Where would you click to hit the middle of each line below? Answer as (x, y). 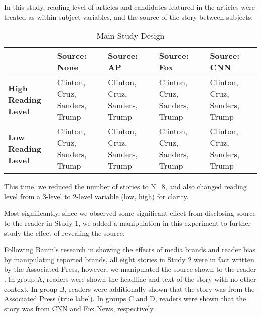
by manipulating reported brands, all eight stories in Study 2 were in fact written (129, 259)
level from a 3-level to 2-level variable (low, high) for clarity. (96, 196)
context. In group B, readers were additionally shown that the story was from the (129, 289)
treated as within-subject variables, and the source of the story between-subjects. (129, 16)
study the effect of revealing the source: (64, 233)
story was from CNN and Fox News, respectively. (80, 308)
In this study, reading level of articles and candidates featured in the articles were (129, 7)
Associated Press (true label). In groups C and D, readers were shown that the (125, 299)
